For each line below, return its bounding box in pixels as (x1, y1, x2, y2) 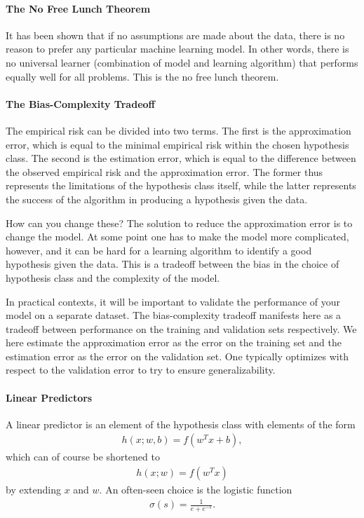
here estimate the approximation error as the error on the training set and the (6, 335, 342, 350)
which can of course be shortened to (6, 449, 160, 464)
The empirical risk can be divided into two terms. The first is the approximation (6, 123, 351, 137)
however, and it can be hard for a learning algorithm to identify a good (6, 243, 312, 257)
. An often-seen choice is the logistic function (99, 482, 292, 497)
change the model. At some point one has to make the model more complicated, (6, 229, 349, 244)
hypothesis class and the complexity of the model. (6, 270, 220, 285)
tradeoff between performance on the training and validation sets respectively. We (6, 321, 357, 336)
